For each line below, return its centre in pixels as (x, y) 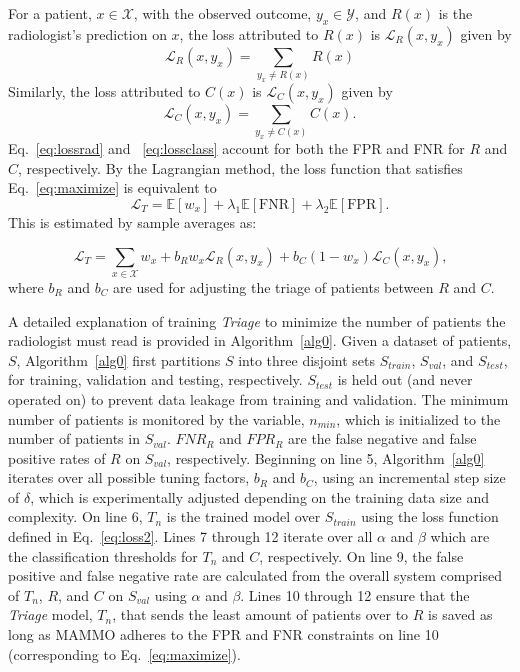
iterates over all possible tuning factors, (129, 477)
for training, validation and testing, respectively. (155, 379)
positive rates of (57, 457)
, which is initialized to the (418, 418)
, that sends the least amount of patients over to (260, 614)
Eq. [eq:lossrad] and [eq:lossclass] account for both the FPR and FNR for (236, 148)
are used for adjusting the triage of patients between (273, 286)
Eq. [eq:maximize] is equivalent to (112, 187)
